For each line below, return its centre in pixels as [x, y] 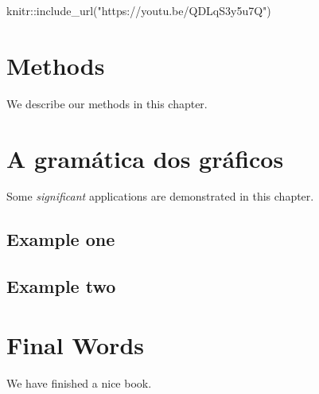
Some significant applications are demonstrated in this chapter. [160, 196]
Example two [61, 286]
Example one [61, 239]
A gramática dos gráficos [145, 158]
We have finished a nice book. [79, 382]
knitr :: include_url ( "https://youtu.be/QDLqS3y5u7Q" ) [139, 10]
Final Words [75, 344]
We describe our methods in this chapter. [107, 103]
